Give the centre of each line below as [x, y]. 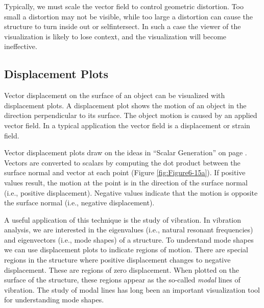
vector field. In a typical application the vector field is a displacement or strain [127, 125]
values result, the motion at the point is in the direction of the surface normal [126, 182]
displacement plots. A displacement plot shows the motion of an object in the [125, 105]
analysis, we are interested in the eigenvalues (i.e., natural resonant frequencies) [129, 230]
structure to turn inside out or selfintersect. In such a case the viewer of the [123, 26]
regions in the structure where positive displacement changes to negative [117, 260]
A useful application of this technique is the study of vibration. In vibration [123, 219]
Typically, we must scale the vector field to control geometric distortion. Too [124, 6]
